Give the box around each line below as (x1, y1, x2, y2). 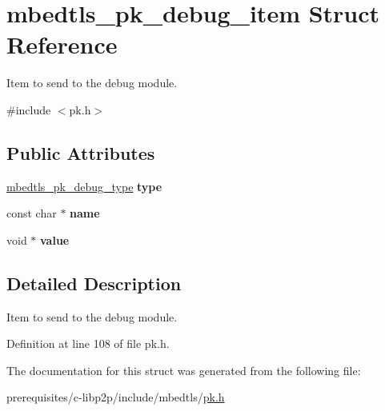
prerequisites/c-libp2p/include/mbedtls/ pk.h (6, 389, 225, 405)
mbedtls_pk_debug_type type (6, 178, 162, 194)
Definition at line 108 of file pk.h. (6, 335, 170, 352)
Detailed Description (6, 270, 182, 295)
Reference (6, 28, 118, 61)
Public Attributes (6, 140, 155, 165)
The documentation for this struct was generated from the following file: (6, 361, 361, 378)
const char (6, 205, 57, 221)
